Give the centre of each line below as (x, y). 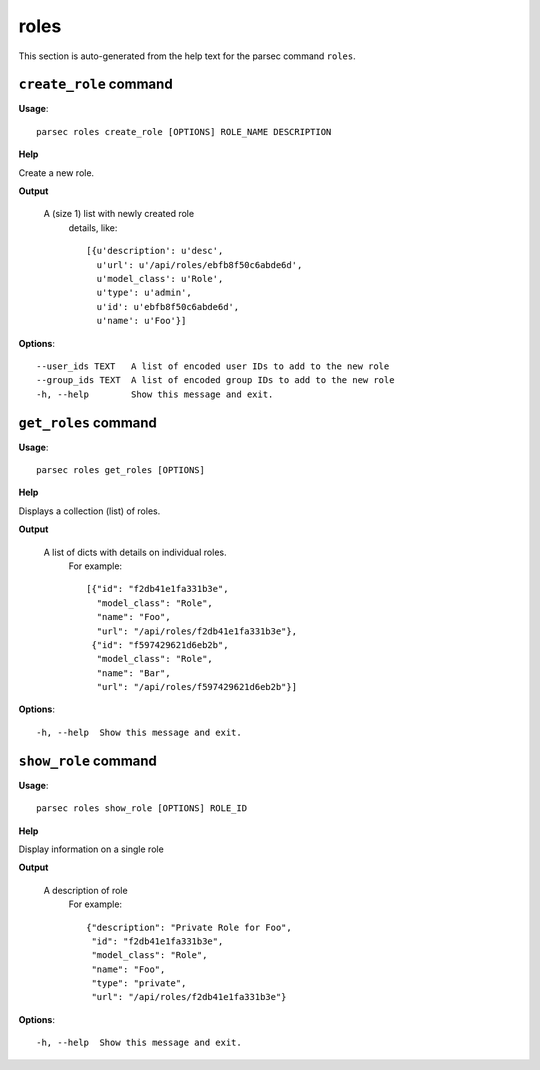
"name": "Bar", (133, 673)
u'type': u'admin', (144, 293)
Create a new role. (56, 172)
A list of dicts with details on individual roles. (135, 552)
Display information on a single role (91, 849)
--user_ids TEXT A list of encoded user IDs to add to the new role (213, 366)
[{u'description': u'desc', (155, 251)
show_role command (87, 760)
